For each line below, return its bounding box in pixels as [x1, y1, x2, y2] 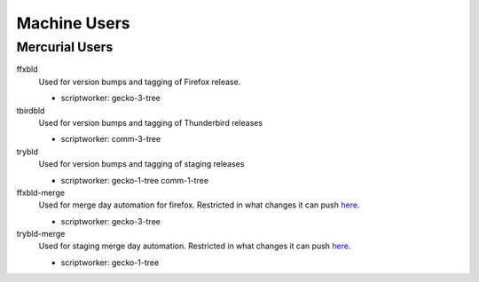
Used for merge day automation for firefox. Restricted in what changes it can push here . [38, 200, 360, 210]
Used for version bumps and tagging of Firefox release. [38, 76, 241, 87]
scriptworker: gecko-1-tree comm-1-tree [60, 175, 208, 185]
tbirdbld [16, 105, 45, 115]
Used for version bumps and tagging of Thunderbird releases [38, 117, 263, 128]
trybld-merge [16, 229, 66, 239]
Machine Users [16, 13, 130, 33]
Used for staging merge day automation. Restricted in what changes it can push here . [38, 240, 351, 252]
